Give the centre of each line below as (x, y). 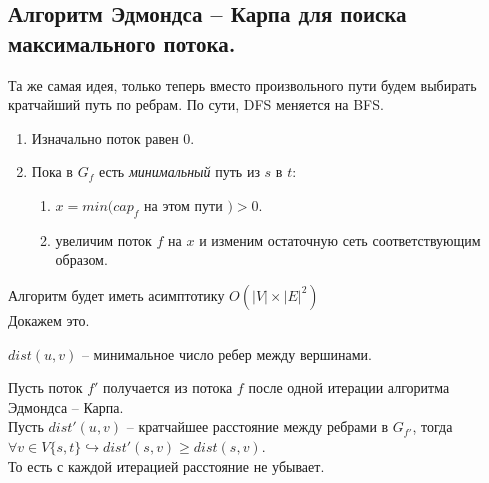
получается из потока (168, 387)
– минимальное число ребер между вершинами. (226, 353)
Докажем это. (49, 319)
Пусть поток (45, 387)
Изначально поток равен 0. (113, 137)
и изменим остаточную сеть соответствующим (340, 239)
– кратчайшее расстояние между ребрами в (257, 426)
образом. (81, 259)
